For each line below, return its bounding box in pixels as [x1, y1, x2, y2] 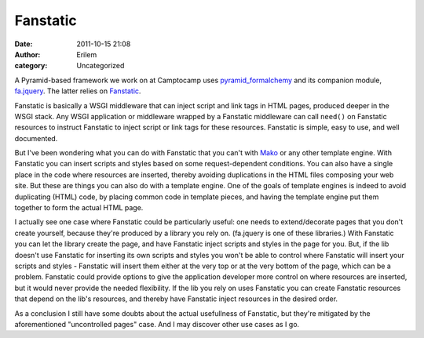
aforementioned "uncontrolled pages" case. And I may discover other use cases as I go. [14, 319, 300, 329]
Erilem [76, 49, 97, 59]
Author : [14, 49, 41, 59]
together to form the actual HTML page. [14, 203, 144, 213]
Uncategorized [76, 61, 125, 71]
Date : [14, 39, 33, 49]
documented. [14, 133, 58, 143]
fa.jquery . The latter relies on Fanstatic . [14, 86, 141, 96]
